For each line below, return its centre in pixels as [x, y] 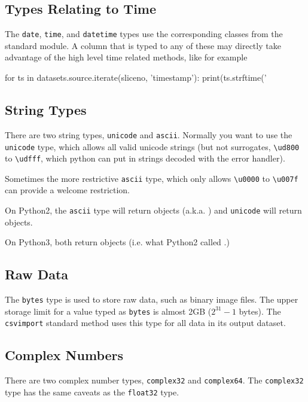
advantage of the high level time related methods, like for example [126, 57]
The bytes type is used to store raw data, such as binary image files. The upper [152, 299]
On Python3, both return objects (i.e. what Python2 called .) [117, 242]
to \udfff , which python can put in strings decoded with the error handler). [145, 158]
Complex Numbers [64, 355]
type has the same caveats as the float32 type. [92, 392]
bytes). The [260, 311]
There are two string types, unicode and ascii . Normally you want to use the [149, 134]
